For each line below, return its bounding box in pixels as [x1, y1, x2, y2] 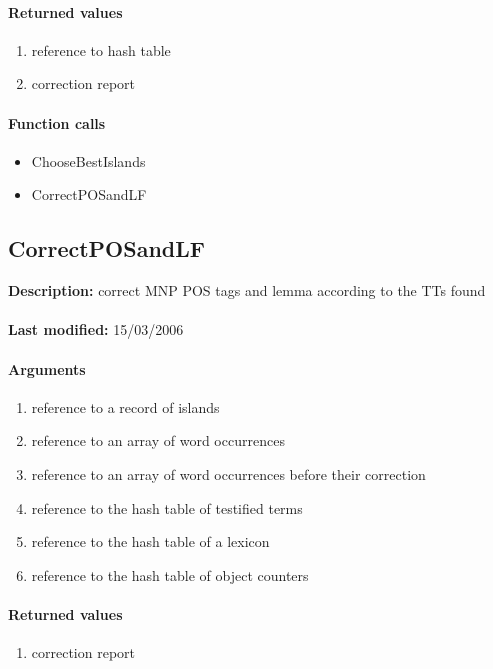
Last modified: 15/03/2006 [8, 319, 184, 340]
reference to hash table [31, 39, 171, 60]
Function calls [8, 112, 106, 133]
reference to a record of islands [31, 396, 220, 417]
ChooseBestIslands [31, 150, 146, 171]
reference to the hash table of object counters [31, 564, 309, 585]
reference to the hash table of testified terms [31, 497, 303, 518]
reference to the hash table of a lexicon [31, 531, 270, 552]
